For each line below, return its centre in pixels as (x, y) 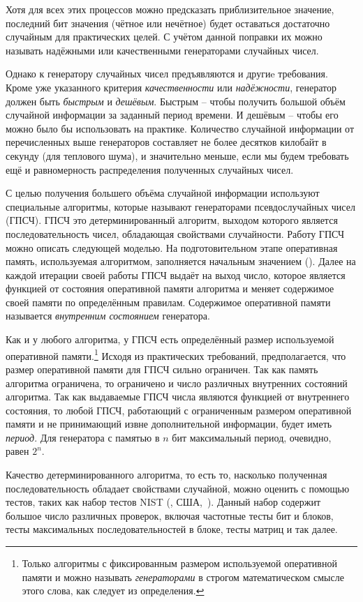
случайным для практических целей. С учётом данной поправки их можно (164, 37)
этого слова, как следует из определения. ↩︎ (113, 590)
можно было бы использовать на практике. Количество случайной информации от (180, 128)
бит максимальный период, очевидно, (252, 437)
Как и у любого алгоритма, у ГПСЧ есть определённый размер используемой (170, 339)
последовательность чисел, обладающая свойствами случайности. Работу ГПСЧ (175, 233)
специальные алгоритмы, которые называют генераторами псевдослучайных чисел (180, 206)
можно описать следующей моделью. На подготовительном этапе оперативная (172, 247)
